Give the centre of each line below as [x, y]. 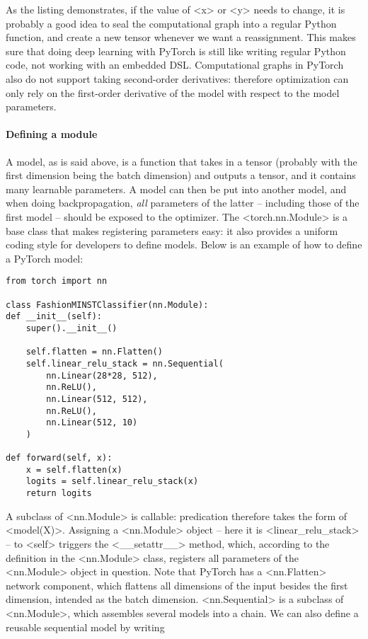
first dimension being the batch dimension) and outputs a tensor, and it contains [181, 175]
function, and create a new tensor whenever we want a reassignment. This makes [181, 37]
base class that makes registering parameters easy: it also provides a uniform [172, 230]
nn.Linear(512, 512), [97, 399]
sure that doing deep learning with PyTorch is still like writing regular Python [176, 51]
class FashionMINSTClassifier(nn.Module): [107, 305]
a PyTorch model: [45, 258]
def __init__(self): [54, 317]
